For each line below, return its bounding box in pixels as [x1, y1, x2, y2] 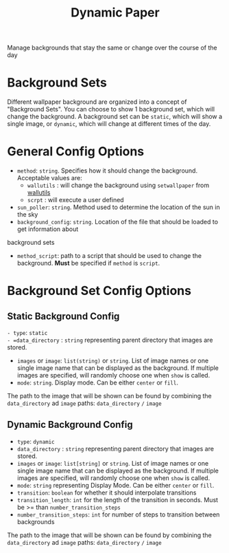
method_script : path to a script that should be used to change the [16, 252, 202, 260]
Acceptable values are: [16, 174, 82, 182]
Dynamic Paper [71, 5, 160, 21]
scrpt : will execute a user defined [27, 196, 125, 204]
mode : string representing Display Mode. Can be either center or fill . [16, 481, 215, 489]
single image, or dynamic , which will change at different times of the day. [7, 120, 211, 128]
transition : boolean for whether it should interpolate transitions [16, 488, 197, 497]
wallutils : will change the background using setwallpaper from [27, 181, 210, 190]
